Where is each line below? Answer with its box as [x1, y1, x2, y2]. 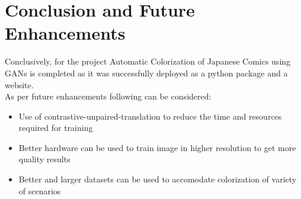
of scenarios [18, 184, 61, 197]
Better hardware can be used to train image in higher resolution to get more [18, 141, 296, 153]
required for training [18, 121, 93, 134]
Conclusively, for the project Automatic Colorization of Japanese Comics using [5, 55, 291, 68]
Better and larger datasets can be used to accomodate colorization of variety [18, 173, 297, 185]
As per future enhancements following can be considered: [5, 90, 212, 102]
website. [5, 78, 34, 91]
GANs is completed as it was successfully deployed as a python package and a [5, 66, 288, 79]
